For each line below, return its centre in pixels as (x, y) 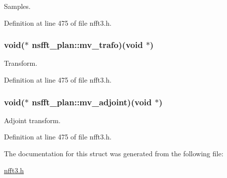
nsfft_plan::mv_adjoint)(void (92, 102)
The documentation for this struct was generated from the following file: (114, 153)
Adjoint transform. (32, 120)
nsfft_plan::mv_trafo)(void (87, 45)
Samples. (17, 6)
